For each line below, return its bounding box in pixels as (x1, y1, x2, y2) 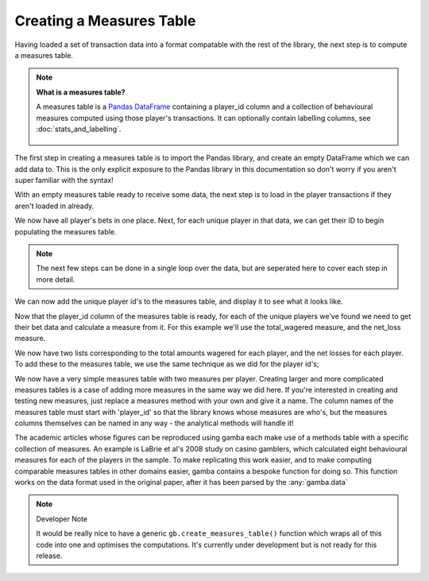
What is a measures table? (36, 87, 126, 97)
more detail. (36, 274, 75, 284)
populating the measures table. (14, 227, 117, 236)
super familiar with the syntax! (14, 176, 114, 185)
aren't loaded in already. (14, 201, 95, 211)
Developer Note (36, 513, 88, 524)
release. (36, 551, 63, 560)
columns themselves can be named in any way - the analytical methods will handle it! (14, 418, 294, 428)
